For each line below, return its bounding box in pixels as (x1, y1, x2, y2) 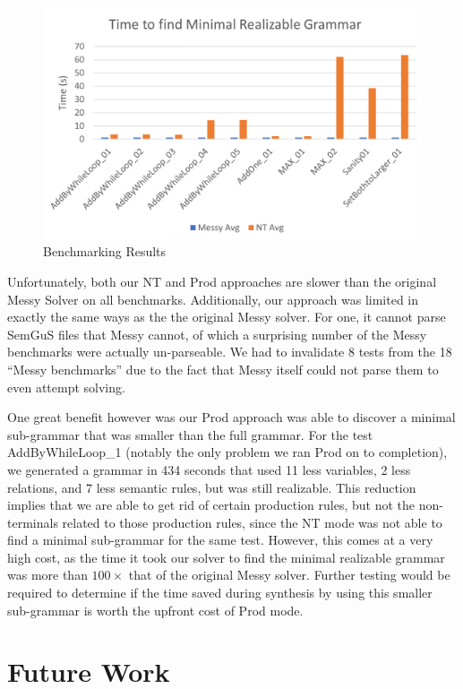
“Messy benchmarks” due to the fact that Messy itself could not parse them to (7, 359, 439, 378)
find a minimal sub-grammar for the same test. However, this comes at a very (7, 530, 433, 549)
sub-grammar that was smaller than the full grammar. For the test (7, 425, 373, 444)
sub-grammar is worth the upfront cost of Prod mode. (7, 600, 304, 619)
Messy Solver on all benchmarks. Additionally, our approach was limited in (7, 289, 419, 308)
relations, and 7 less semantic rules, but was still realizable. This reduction (7, 478, 416, 496)
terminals (7, 512, 58, 531)
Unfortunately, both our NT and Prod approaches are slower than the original (7, 271, 437, 290)
